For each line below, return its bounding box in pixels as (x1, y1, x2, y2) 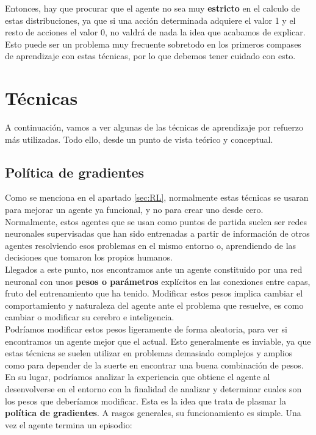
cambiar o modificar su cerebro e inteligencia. (5, 311, 174, 323)
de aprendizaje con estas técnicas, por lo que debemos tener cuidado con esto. (5, 49, 296, 62)
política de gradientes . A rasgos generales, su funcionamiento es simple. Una (5, 406, 301, 419)
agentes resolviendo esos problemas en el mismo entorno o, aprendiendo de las (5, 239, 296, 251)
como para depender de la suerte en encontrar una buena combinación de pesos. (5, 358, 304, 371)
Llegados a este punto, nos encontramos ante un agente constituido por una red (5, 263, 303, 276)
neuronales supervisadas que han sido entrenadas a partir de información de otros (5, 227, 310, 240)
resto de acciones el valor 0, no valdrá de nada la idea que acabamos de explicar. (5, 26, 306, 38)
